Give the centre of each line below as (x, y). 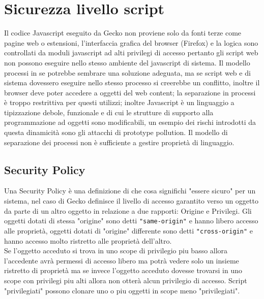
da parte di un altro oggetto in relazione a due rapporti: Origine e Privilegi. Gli (128, 210)
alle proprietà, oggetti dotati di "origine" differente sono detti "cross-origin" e (128, 230)
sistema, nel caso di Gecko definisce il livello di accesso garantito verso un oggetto (131, 201)
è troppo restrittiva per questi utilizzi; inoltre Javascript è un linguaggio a (119, 102)
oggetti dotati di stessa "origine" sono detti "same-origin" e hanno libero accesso (131, 221)
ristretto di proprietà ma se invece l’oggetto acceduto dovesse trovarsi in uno (123, 270)
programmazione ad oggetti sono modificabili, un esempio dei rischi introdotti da (130, 122)
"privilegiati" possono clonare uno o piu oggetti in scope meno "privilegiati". (122, 290)
